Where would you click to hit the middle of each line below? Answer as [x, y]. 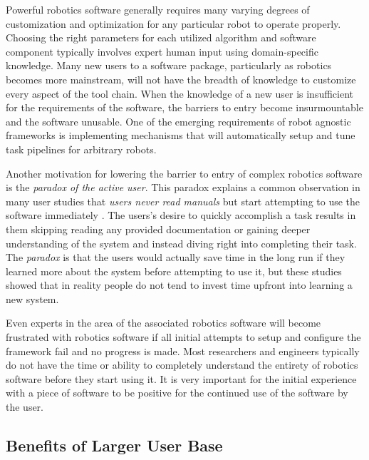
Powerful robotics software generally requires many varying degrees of [158, 9]
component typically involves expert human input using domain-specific [162, 51]
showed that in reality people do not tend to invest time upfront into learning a [179, 285]
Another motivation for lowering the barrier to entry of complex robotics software [184, 173]
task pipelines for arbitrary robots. [81, 149]
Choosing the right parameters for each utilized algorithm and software [161, 37]
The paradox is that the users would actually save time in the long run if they [176, 257]
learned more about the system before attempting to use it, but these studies [174, 271]
